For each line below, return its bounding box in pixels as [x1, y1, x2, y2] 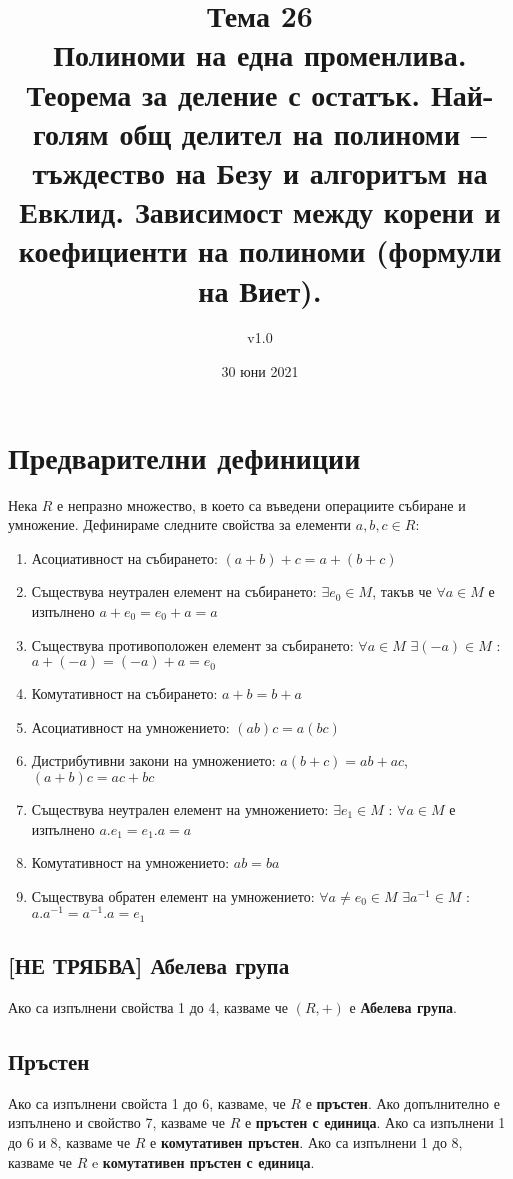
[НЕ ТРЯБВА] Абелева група [8, 950, 290, 981]
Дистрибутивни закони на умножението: [31, 750, 276, 771]
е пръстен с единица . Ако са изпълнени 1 [244, 1112, 506, 1133]
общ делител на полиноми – [119, 112, 487, 153]
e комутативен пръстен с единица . [91, 1151, 315, 1172]
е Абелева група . [349, 997, 457, 1018]
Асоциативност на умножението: [31, 716, 230, 737]
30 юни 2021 [221, 361, 299, 382]
